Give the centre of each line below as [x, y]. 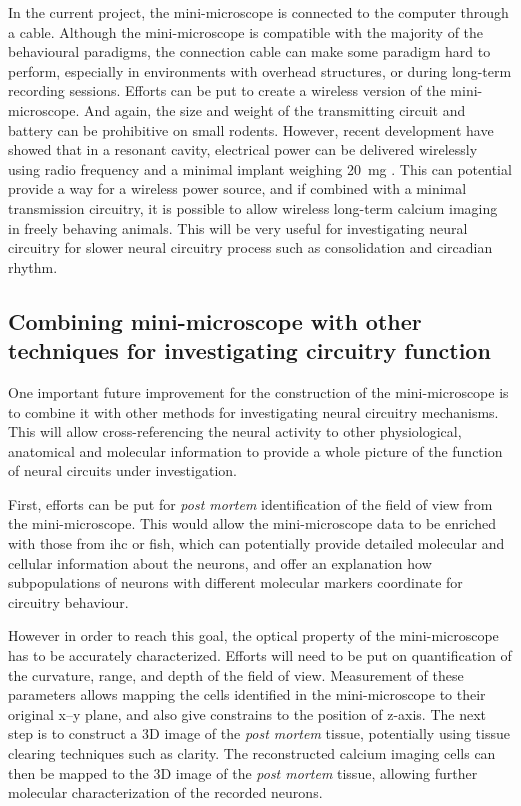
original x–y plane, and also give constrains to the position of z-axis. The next [247, 713]
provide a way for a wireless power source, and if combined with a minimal [237, 188]
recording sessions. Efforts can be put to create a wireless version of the [227, 90]
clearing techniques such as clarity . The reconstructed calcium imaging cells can [252, 753]
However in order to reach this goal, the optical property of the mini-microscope [253, 635]
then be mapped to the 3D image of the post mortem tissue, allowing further [243, 772]
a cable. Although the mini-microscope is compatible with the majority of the [246, 31]
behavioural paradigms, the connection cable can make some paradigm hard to [249, 51]
